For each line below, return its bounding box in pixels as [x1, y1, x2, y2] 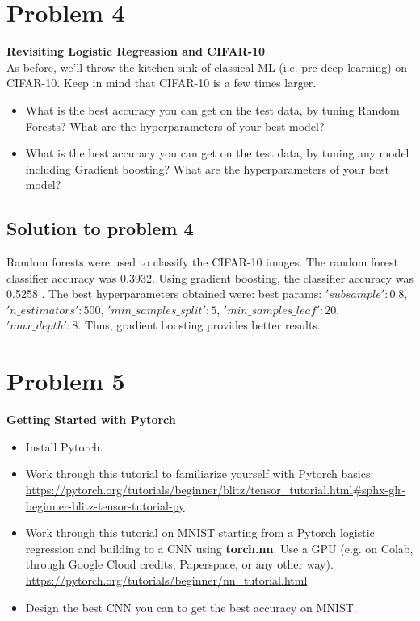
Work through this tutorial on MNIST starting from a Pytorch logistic [25, 524, 375, 541]
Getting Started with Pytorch [6, 411, 176, 428]
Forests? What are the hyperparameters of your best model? [25, 117, 325, 134]
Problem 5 [6, 364, 125, 397]
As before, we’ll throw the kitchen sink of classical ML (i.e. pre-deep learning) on [6, 58, 408, 75]
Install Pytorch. [25, 438, 103, 455]
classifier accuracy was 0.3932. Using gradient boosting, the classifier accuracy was [6, 269, 414, 286]
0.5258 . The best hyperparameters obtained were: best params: [6, 285, 322, 302]
